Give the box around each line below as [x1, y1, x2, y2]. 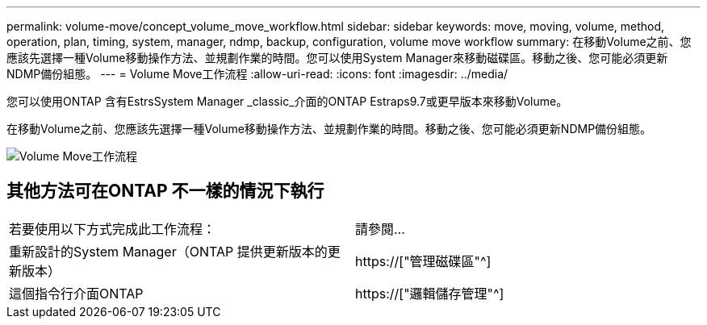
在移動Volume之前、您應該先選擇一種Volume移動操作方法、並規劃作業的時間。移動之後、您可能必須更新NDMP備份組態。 [6, 122, 652, 135]
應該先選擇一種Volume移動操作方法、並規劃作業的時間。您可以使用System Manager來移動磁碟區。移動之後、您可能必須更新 [6, 51, 668, 65]
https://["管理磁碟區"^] [355, 252, 492, 269]
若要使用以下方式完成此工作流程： [9, 220, 216, 237]
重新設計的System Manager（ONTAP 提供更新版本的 [9, 243, 328, 260]
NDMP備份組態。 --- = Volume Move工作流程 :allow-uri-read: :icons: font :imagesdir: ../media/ [6, 67, 508, 81]
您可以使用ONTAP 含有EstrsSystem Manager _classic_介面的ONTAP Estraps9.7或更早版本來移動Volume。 [6, 94, 568, 108]
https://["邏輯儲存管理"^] [355, 285, 504, 302]
